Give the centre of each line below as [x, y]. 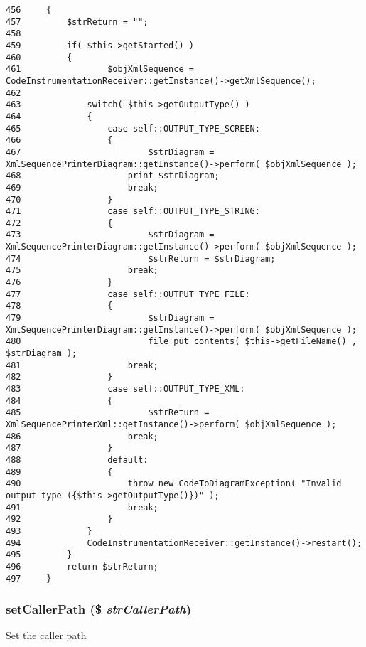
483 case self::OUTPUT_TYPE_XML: [125, 389]
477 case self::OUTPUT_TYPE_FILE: [128, 294]
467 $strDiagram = [110, 152]
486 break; [82, 436]
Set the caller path [46, 635]
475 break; [82, 271]
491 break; [82, 507]
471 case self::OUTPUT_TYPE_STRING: [133, 212]
